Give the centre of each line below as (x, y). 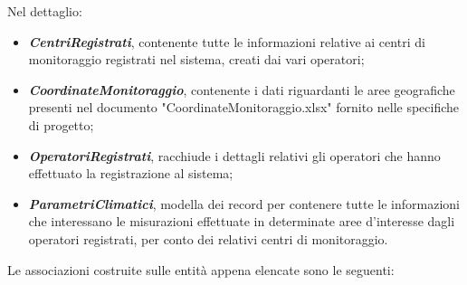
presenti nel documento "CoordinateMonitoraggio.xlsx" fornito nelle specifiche (244, 107)
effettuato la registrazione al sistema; (131, 173)
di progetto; (61, 124)
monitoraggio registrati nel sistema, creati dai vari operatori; (196, 59)
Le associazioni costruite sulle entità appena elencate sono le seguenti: (201, 269)
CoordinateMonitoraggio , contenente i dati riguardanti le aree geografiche (242, 89)
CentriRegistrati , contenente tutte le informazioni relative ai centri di (227, 41)
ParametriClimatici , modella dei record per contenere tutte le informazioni (244, 203)
